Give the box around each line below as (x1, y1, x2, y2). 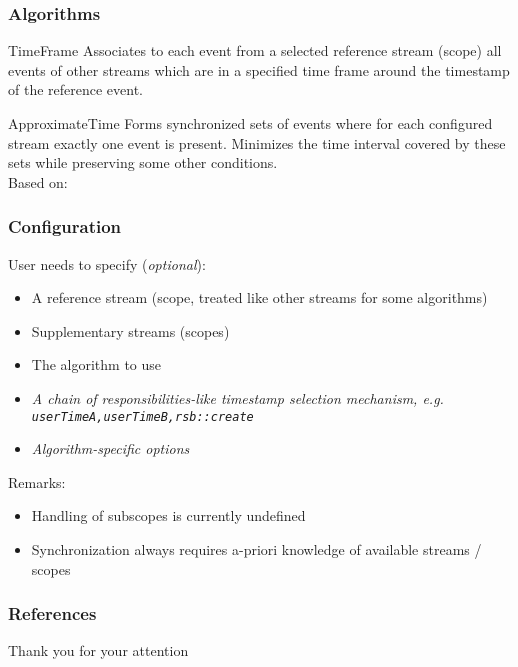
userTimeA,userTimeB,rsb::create (31, 409, 254, 424)
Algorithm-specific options (31, 438, 190, 459)
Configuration (8, 214, 122, 239)
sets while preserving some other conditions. (8, 152, 278, 173)
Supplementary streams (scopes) (31, 320, 230, 341)
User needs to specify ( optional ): (8, 253, 206, 274)
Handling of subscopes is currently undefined (31, 505, 306, 526)
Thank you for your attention (8, 640, 189, 661)
